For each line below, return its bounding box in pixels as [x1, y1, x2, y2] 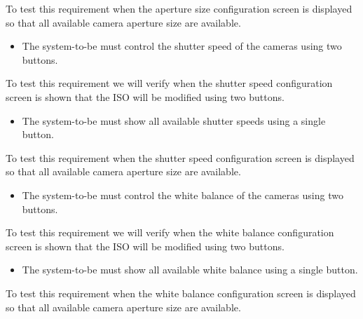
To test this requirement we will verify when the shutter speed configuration [6, 76, 333, 90]
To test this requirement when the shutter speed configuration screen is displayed [6, 150, 355, 165]
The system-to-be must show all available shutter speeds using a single [22, 113, 326, 128]
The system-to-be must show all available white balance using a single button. [22, 262, 358, 277]
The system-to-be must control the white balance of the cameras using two [22, 187, 343, 202]
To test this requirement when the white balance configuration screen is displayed [6, 285, 356, 300]
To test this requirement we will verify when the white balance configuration [6, 225, 334, 240]
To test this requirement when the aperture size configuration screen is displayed [6, 1, 352, 15]
